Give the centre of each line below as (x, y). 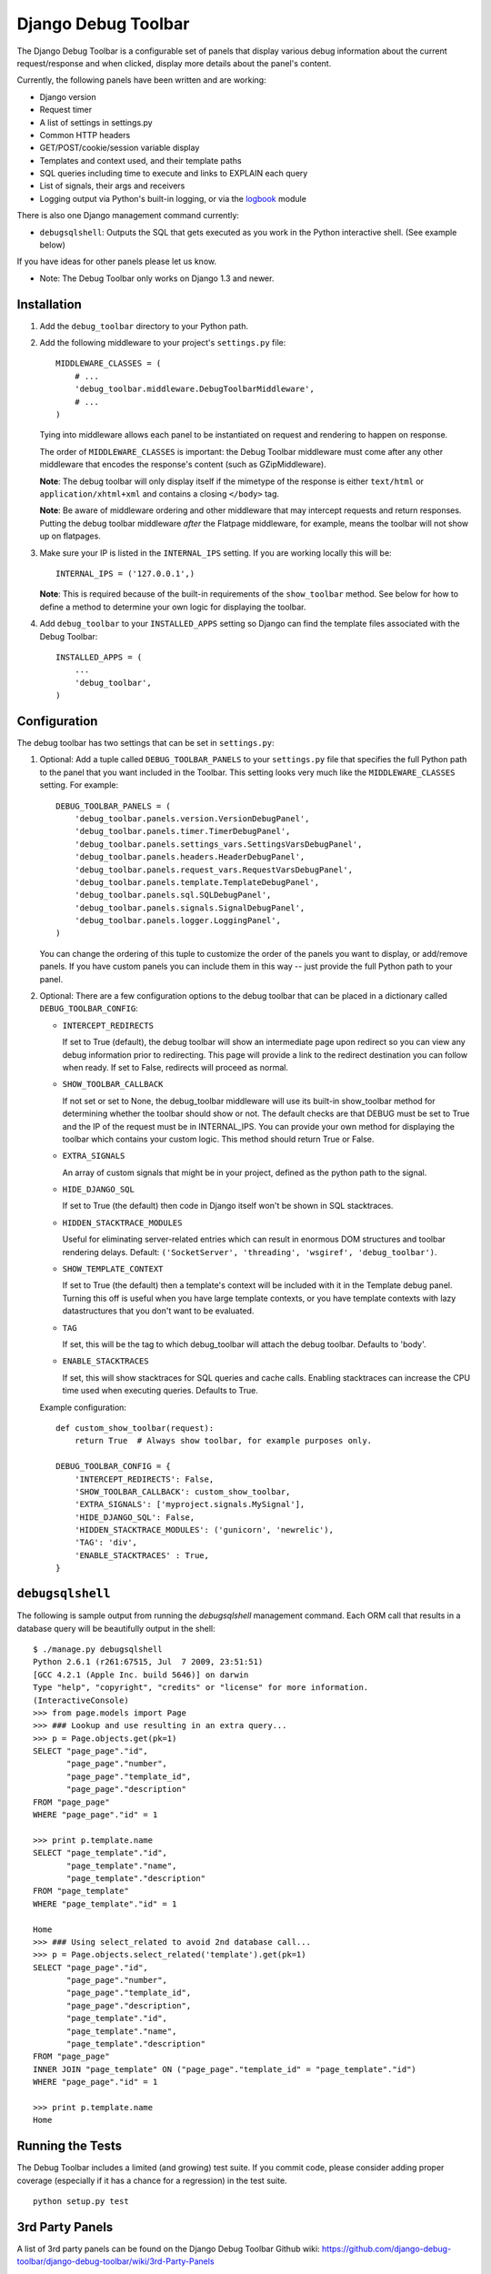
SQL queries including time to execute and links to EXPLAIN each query (174, 174)
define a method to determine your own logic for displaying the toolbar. (173, 607)
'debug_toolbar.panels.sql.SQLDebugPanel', (173, 895)
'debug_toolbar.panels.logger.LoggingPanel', (178, 921)
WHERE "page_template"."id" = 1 (105, 1904)
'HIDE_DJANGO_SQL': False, (135, 1517)
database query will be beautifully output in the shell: (116, 1628)
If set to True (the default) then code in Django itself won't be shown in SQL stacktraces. (228, 1206)
